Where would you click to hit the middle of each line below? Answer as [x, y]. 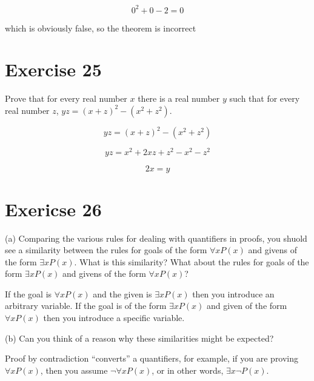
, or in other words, [188, 370]
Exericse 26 [53, 209]
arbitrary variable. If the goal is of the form [86, 306]
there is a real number [179, 98]
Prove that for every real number [66, 98]
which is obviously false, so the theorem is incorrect [101, 28]
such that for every [265, 98]
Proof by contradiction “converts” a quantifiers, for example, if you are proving [152, 358]
